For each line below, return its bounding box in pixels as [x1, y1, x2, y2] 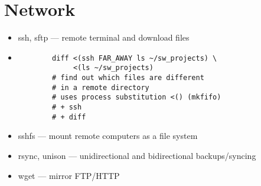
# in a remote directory [52, 83, 149, 92]
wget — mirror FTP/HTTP [18, 169, 120, 181]
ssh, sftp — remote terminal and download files [18, 31, 190, 44]
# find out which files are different [52, 74, 204, 82]
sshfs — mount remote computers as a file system [18, 129, 198, 142]
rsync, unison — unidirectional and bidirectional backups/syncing [18, 149, 256, 161]
